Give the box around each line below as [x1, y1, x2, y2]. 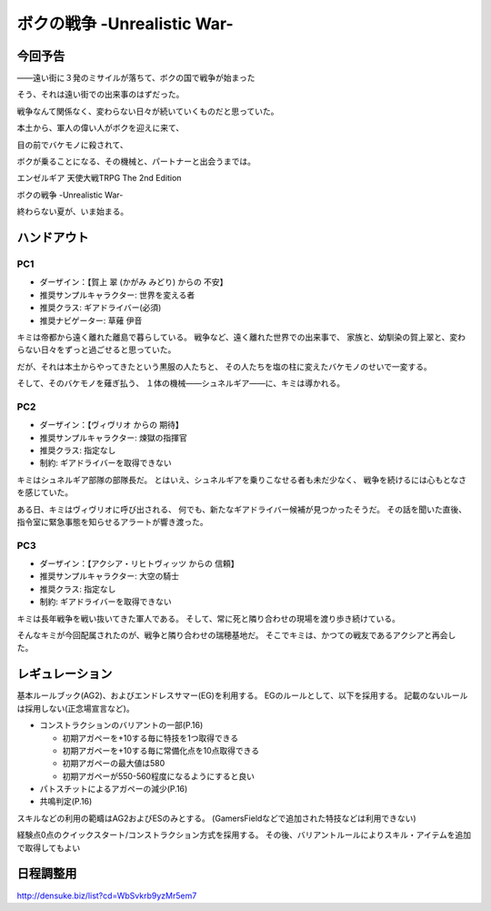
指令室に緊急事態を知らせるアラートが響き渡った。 [16, 516, 208, 527]
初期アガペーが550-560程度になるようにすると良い [62, 770, 255, 782]
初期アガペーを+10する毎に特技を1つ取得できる [62, 733, 239, 744]
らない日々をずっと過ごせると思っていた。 [16, 344, 176, 355]
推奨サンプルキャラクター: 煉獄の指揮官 [39, 432, 187, 443]
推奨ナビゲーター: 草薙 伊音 [39, 315, 143, 326]
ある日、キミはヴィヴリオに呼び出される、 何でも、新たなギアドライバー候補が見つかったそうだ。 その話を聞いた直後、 [16, 503, 467, 514]
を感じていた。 [16, 487, 73, 498]
